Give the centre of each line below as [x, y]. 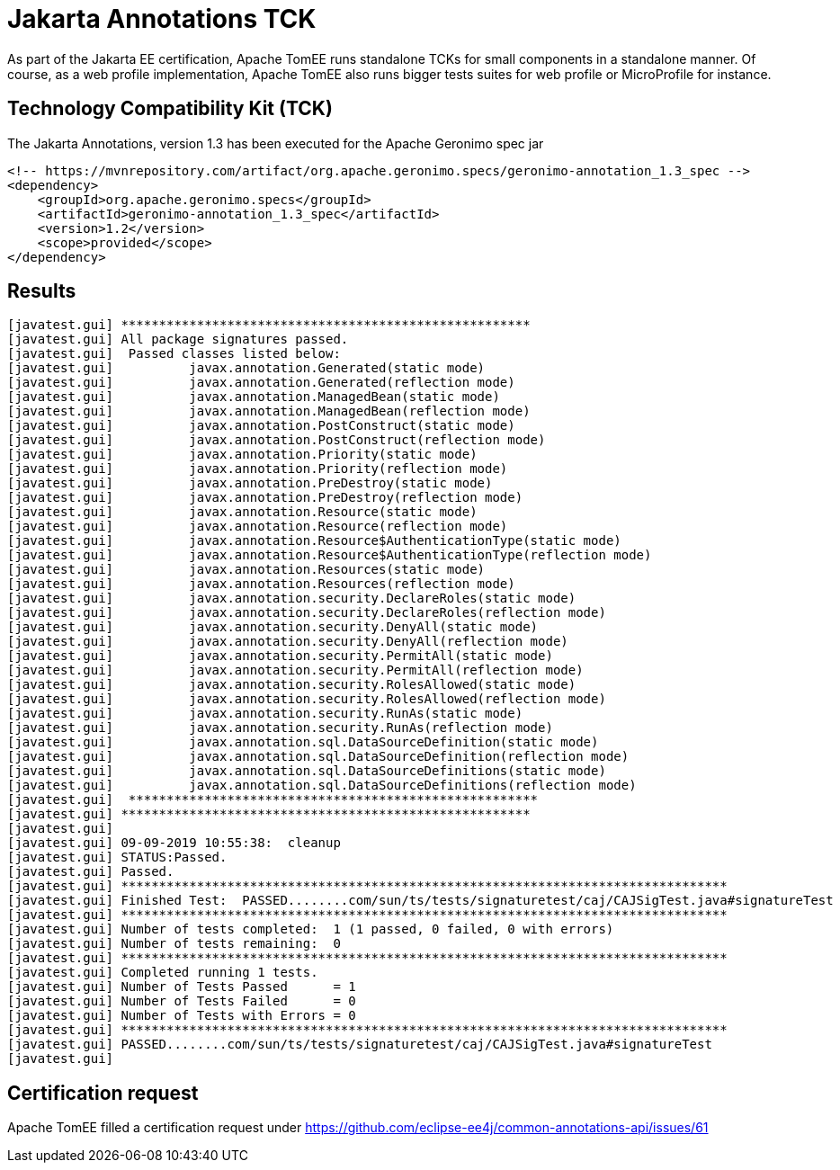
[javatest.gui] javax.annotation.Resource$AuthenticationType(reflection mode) [330, 555]
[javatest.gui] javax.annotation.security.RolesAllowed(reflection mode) [307, 699]
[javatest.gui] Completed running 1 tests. [163, 973]
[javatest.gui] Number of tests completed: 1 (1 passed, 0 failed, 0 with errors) [311, 929]
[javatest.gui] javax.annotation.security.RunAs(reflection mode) [280, 728]
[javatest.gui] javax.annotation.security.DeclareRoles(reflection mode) [307, 613]
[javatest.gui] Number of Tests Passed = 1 [182, 987]
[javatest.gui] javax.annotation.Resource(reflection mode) [258, 527]
